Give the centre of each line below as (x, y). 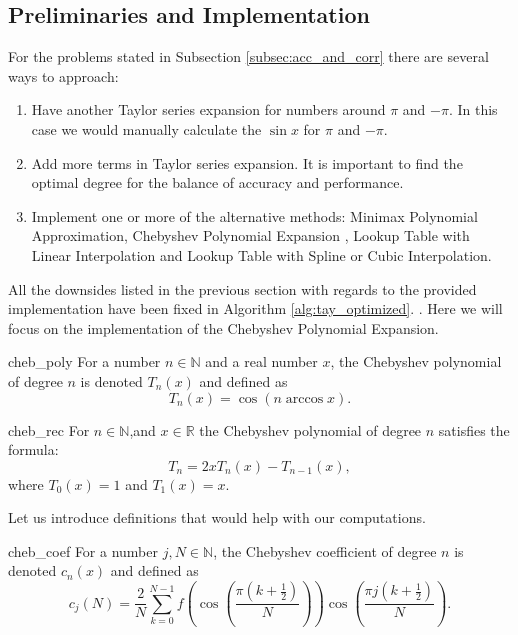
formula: (33, 449)
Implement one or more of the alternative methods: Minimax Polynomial (254, 215)
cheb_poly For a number (84, 361)
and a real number (261, 361)
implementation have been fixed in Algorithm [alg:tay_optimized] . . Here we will (255, 308)
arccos (304, 398)
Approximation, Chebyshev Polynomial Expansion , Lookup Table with (250, 235)
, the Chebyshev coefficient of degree (325, 550)
